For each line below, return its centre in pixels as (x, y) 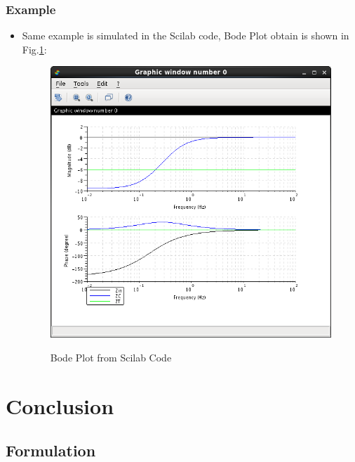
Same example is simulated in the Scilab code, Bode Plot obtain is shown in (186, 36)
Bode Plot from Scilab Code (111, 357)
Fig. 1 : (34, 49)
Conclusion (60, 405)
